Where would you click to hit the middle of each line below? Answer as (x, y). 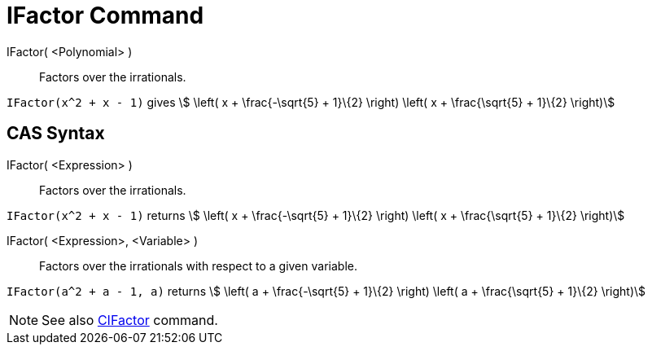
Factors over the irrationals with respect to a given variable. (198, 265)
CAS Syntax (56, 134)
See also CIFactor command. (130, 320)
